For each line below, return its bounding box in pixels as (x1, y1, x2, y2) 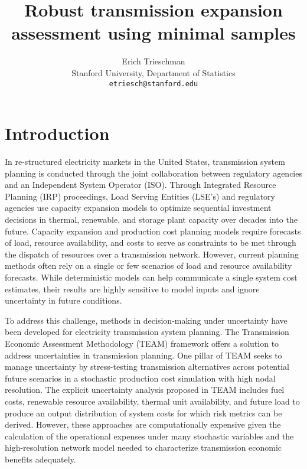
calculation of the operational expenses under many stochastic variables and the (5, 429, 294, 442)
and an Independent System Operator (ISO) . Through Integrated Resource (5, 178, 276, 191)
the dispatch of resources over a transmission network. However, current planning (5, 247, 299, 260)
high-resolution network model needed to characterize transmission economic (5, 441, 282, 454)
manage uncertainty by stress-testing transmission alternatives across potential (5, 360, 289, 373)
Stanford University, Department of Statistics (71, 66, 236, 79)
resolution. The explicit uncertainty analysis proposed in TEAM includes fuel (5, 383, 285, 396)
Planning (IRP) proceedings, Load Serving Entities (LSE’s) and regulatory (5, 190, 275, 202)
